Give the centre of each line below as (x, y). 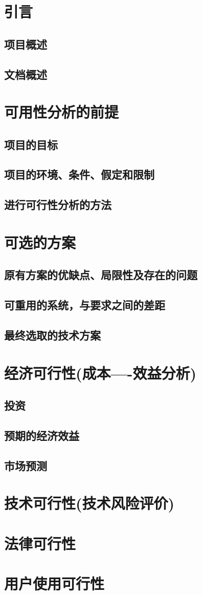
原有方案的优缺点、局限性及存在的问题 (101, 275)
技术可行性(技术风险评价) (89, 503)
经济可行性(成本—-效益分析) (100, 373)
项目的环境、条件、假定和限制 (79, 174)
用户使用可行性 (54, 583)
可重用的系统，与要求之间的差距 (85, 305)
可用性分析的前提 (62, 112)
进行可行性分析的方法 (58, 205)
